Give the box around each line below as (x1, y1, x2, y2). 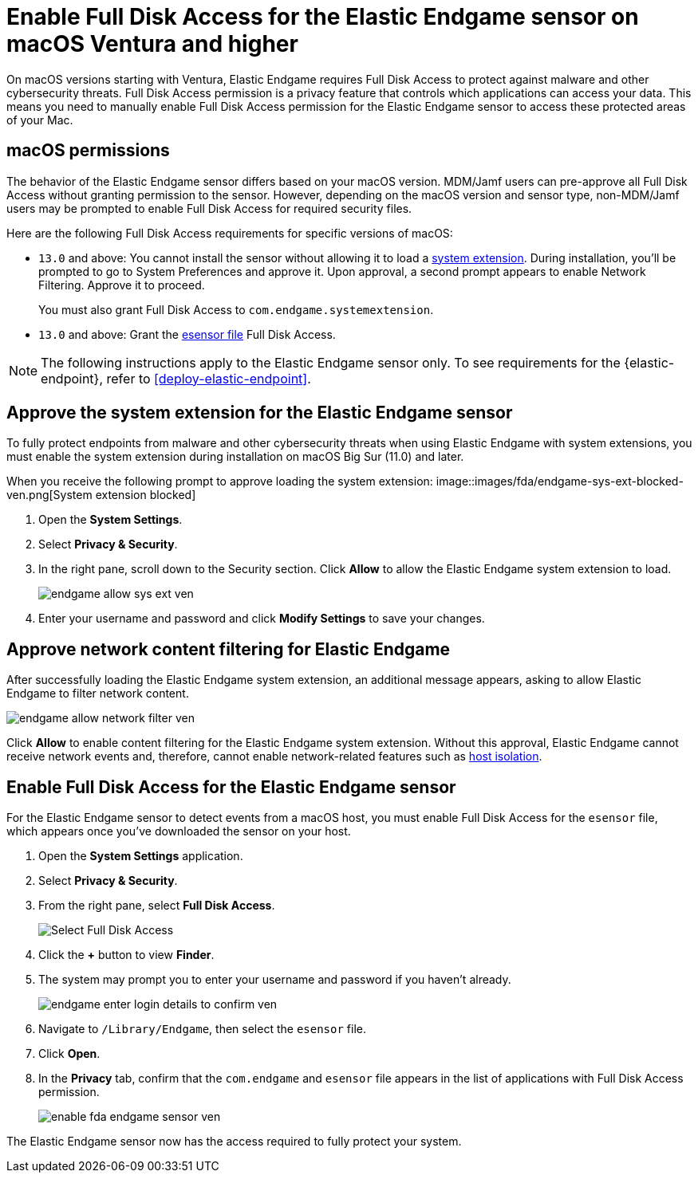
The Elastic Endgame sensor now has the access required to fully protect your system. (6, 1134, 462, 1149)
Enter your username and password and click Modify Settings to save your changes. (38, 611, 485, 626)
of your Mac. (6, 112, 73, 127)
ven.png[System (6, 488, 93, 502)
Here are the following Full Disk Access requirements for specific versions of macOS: (6, 226, 453, 240)
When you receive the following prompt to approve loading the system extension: (6, 474, 433, 489)
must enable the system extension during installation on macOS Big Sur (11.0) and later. (6, 450, 464, 464)
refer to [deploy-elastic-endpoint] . (106, 370, 311, 387)
